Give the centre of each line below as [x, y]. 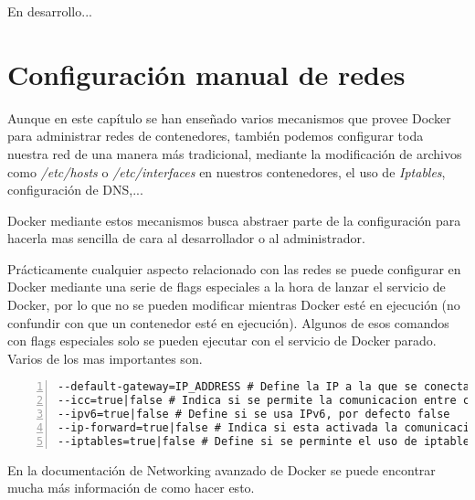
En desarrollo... [50, 11]
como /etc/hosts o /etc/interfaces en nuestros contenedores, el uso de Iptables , [227, 171]
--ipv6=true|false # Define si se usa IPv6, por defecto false [254, 415]
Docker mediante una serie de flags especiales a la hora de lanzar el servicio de [227, 287]
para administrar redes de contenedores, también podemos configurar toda [216, 136]
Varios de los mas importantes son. [105, 358]
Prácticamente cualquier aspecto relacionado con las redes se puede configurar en [234, 268]
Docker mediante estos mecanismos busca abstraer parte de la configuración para [234, 220]
